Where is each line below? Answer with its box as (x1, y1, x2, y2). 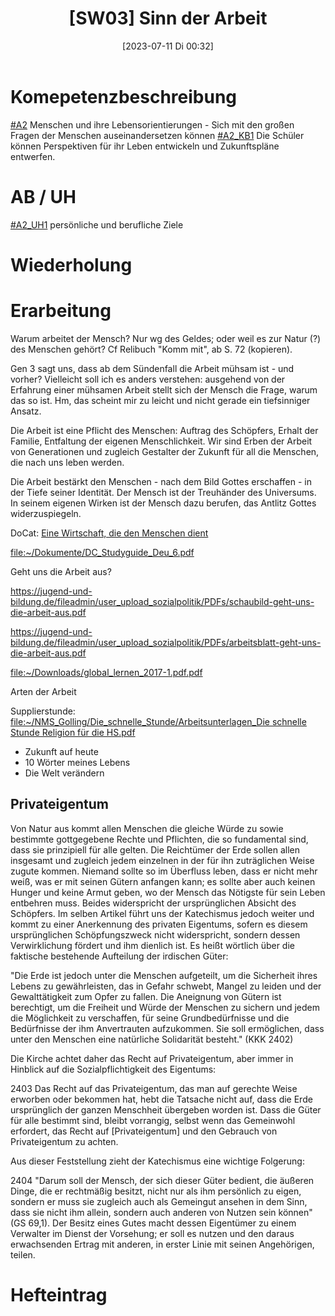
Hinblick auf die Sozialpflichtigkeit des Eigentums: (10, 1063, 217, 1075)
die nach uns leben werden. (10, 456, 125, 468)
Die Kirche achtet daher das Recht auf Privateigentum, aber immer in (10, 1052, 294, 1064)
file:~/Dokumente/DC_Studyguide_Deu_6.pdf (10, 546, 195, 558)
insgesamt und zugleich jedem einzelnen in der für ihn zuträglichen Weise (10, 854, 315, 866)
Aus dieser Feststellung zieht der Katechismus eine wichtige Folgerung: (10, 1155, 305, 1167)
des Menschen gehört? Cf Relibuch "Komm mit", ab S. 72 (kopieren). (10, 343, 293, 355)
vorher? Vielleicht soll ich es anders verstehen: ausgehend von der (10, 373, 286, 385)
